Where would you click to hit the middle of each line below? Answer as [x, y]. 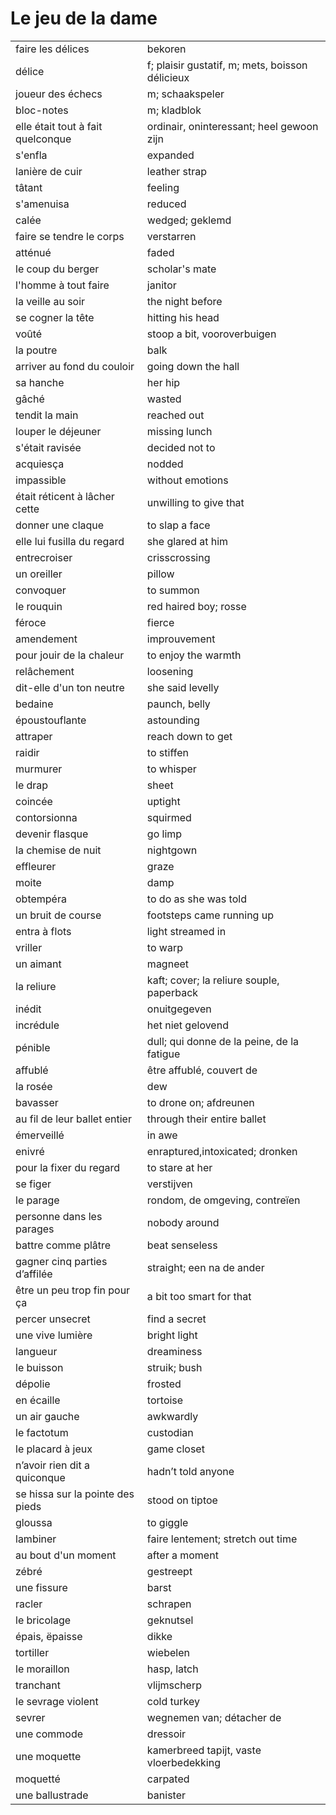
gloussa [34, 1522]
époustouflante [51, 720]
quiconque [40, 1477]
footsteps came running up [210, 915]
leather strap [177, 171]
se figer [33, 1184]
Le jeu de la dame [84, 18]
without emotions [187, 480]
